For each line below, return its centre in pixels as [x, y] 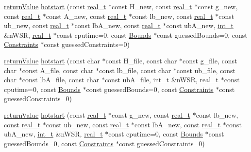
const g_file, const [210, 60]
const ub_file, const [206, 70]
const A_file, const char [58, 70]
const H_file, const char [141, 60]
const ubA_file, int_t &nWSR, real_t [161, 80]
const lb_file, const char [135, 70]
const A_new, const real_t [86, 16]
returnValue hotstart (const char [52, 60]
